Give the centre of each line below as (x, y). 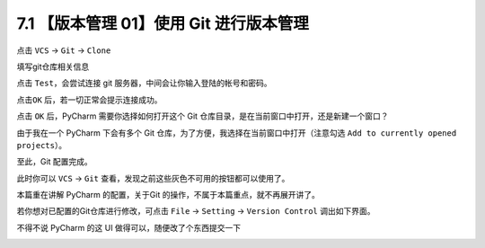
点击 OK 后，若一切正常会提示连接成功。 (89, 100)
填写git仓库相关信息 (53, 66)
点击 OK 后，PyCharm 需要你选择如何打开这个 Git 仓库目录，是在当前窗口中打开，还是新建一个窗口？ (203, 116)
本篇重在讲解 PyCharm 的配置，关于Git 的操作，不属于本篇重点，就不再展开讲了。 (168, 195)
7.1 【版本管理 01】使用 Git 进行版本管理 (163, 23)
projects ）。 (42, 145)
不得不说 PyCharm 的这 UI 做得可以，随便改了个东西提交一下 (129, 227)
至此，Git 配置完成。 (55, 162)
